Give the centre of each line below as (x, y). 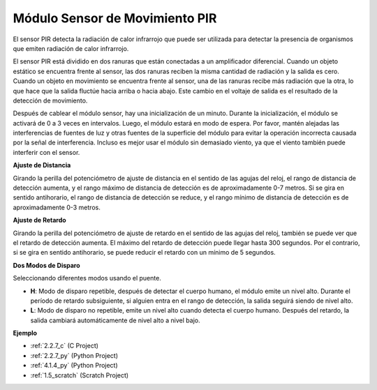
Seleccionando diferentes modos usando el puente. (87, 278)
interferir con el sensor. (46, 152)
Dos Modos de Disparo (46, 265)
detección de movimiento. (50, 100)
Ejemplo (25, 333)
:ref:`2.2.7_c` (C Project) (65, 346)
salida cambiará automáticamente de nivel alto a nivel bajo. (115, 320)
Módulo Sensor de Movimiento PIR (115, 18)
